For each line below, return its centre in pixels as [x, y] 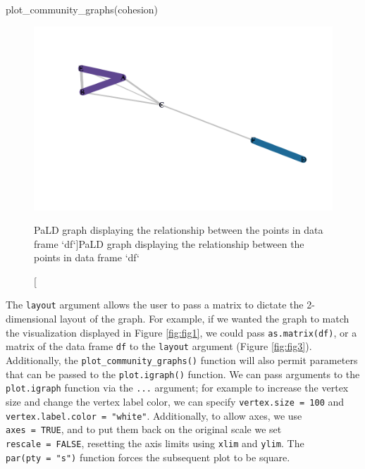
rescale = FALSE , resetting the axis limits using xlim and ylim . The [155, 443]
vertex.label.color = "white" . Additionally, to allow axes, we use [154, 415]
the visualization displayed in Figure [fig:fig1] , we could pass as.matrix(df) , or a [181, 332]
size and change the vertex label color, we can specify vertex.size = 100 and [175, 402]
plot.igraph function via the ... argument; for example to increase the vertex [177, 388]
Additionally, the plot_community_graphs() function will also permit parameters [182, 360]
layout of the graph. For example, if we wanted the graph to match [205, 319]
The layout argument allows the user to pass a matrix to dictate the [155, 305]
